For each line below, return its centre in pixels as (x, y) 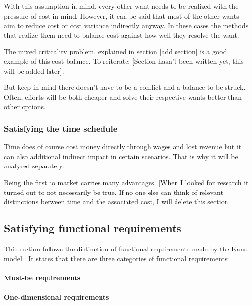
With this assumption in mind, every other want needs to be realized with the (121, 6)
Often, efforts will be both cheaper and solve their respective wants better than (123, 97)
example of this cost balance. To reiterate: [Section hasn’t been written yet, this (124, 61)
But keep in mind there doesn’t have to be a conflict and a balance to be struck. (125, 87)
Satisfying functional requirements (93, 228)
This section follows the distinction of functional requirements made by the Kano (126, 248)
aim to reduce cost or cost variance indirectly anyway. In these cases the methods (126, 25)
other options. (25, 106)
